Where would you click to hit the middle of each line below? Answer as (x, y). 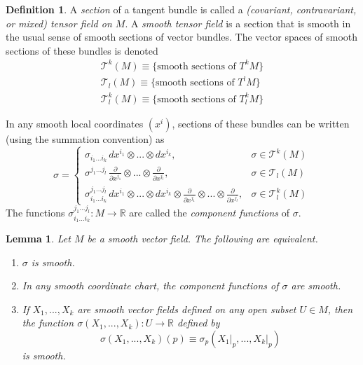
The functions (35, 213)
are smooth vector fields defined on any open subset (187, 309)
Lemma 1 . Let (38, 238)
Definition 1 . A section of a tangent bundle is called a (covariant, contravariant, (181, 9)
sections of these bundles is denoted (82, 50)
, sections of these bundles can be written (261, 123)
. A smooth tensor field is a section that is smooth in (238, 23)
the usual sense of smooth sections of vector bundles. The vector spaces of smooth (182, 37)
